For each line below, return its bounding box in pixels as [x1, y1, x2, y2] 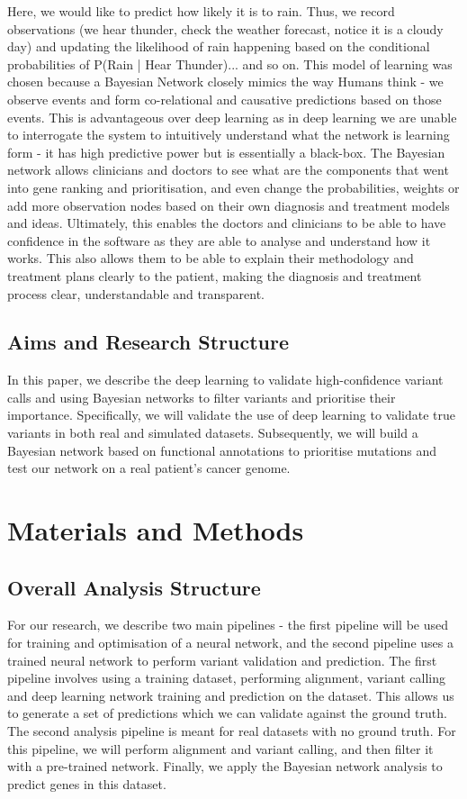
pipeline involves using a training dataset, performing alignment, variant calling [7, 668, 445, 687]
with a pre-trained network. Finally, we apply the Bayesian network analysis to [7, 757, 443, 776]
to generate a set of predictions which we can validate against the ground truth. [7, 704, 447, 722]
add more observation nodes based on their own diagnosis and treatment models [7, 195, 450, 214]
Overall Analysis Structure [7, 573, 261, 601]
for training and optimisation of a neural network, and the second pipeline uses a [7, 633, 454, 652]
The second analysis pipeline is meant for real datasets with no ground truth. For [7, 722, 456, 740]
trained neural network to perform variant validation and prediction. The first [7, 650, 437, 669]
